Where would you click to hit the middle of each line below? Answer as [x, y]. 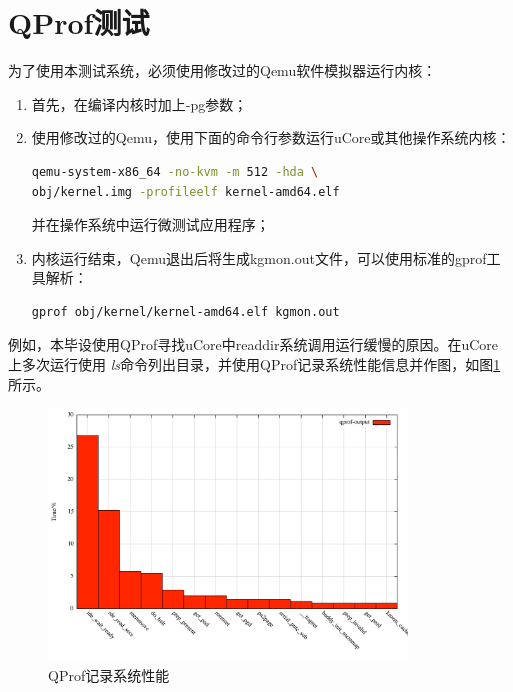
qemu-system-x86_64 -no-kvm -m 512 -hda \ [175, 171]
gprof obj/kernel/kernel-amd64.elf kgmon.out [185, 311]
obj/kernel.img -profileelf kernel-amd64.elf [185, 191]
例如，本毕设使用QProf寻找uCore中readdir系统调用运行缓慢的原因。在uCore [253, 344]
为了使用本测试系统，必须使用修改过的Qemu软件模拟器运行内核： [222, 70]
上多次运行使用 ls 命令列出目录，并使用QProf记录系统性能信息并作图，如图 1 [254, 364]
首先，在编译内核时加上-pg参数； [139, 103]
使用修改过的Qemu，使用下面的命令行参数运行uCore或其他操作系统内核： [271, 137]
